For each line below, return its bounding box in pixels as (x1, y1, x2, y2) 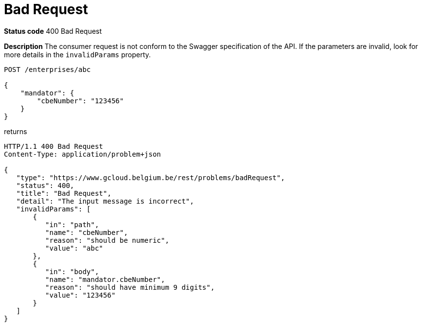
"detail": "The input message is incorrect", (16, 197, 194, 205)
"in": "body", (45, 267, 99, 276)
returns (4, 127, 27, 136)
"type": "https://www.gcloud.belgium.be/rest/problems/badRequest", (16, 173, 285, 182)
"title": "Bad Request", (16, 189, 112, 197)
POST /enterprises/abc (4, 65, 91, 73)
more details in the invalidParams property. (4, 50, 151, 59)
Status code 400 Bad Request (4, 26, 102, 35)
